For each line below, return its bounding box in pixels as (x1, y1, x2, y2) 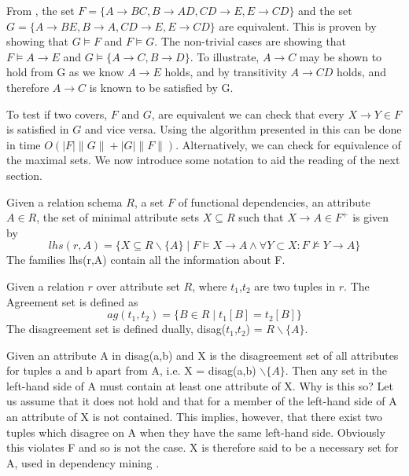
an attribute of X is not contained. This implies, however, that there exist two (6, 408, 382, 425)
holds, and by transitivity (164, 64, 287, 80)
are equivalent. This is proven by (219, 17, 377, 34)
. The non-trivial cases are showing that (154, 33, 347, 49)
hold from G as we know (6, 64, 124, 80)
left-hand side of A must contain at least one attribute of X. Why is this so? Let (6, 377, 393, 394)
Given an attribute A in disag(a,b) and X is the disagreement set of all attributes (6, 346, 399, 363)
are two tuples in (254, 277, 336, 294)
